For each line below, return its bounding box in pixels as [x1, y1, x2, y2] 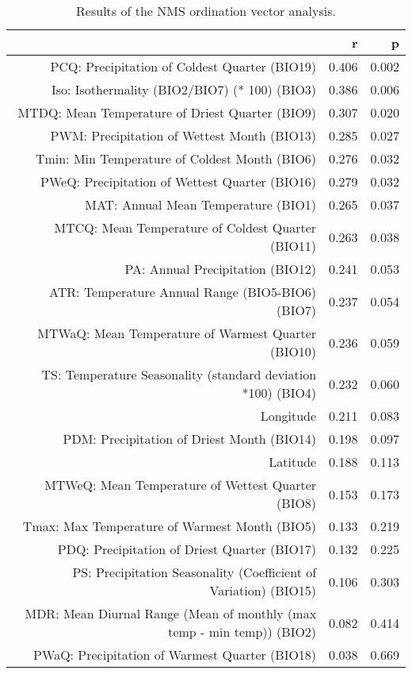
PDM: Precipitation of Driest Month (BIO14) [63, 429, 317, 448]
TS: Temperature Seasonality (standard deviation [41, 365, 317, 383]
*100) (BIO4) [242, 383, 317, 402]
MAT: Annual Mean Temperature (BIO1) [85, 195, 317, 214]
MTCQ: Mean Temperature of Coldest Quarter [54, 218, 317, 237]
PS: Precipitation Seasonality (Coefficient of [72, 563, 317, 581]
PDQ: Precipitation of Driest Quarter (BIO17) [57, 540, 317, 558]
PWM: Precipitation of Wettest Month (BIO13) [50, 126, 317, 144]
